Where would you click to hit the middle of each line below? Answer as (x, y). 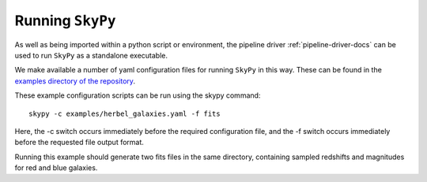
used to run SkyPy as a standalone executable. (91, 55)
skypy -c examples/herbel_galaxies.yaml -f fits (125, 113)
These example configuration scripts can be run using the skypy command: (138, 95)
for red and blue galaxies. (56, 168)
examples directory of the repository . (75, 81)
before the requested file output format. (79, 143)
